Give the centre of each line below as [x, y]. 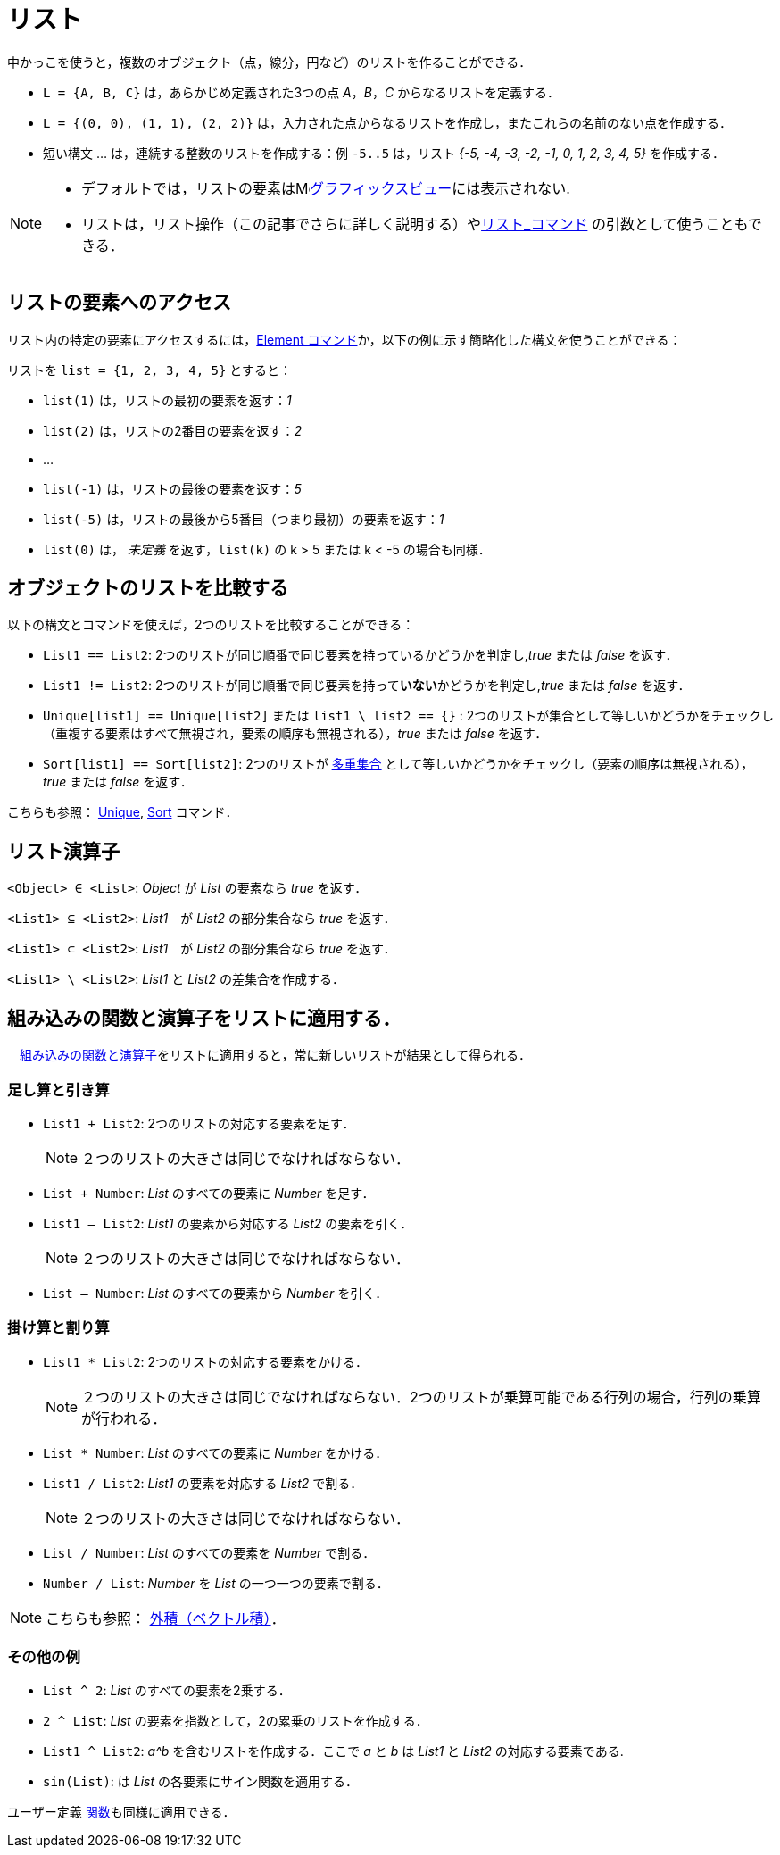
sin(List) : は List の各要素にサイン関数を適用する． [201, 1782]
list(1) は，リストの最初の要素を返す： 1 [167, 400]
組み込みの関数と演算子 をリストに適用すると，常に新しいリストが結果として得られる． [276, 1055]
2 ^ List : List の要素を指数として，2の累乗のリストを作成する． [236, 1721]
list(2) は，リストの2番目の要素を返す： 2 [173, 430]
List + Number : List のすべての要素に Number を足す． [209, 1193]
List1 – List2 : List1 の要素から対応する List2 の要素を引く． [228, 1223]
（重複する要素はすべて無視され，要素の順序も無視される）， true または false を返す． [295, 734]
